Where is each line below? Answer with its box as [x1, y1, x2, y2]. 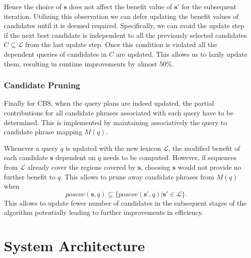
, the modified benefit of [168, 143, 240, 153]
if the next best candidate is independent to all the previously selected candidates [4, 30, 247, 40]
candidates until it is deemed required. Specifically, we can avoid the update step [4, 20, 244, 31]
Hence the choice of [4, 1, 62, 11]
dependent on [55, 152, 96, 162]
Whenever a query [4, 143, 58, 153]
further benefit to [4, 171, 55, 181]
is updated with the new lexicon [66, 143, 161, 153]
